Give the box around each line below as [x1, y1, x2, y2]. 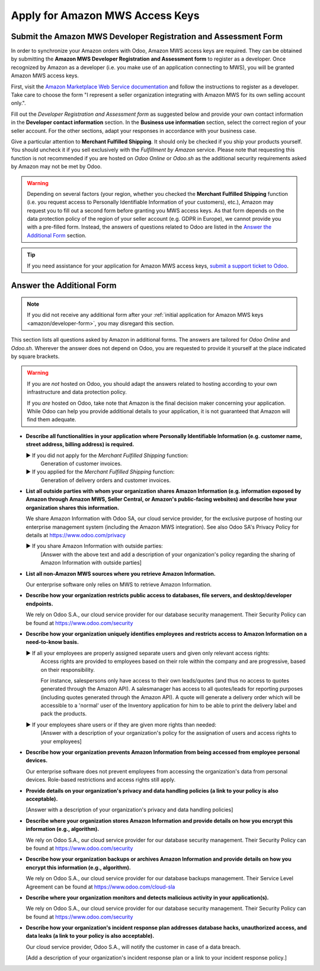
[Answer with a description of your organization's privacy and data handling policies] [25, 806, 233, 813]
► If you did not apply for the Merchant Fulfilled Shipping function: [25, 452, 189, 459]
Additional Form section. [27, 231, 87, 239]
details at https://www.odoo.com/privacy [25, 532, 126, 539]
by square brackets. [11, 353, 60, 360]
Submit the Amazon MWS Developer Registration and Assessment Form [11, 31, 283, 42]
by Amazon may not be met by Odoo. [11, 163, 102, 170]
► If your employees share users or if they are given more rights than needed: [25, 721, 216, 728]
